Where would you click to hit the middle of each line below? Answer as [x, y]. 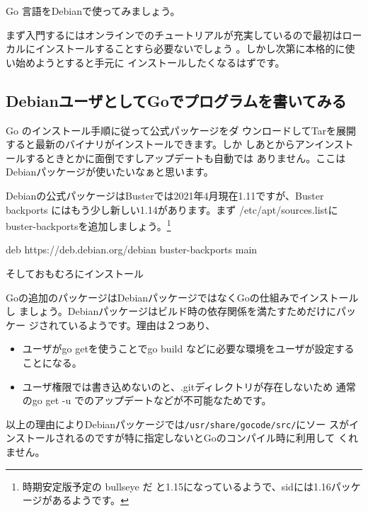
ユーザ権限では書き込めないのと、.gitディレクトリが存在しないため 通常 [189, 386]
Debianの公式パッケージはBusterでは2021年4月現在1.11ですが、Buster [165, 195]
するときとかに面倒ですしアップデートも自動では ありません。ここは [185, 157]
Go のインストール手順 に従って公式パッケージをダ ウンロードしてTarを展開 [181, 130]
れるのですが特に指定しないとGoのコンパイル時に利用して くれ [211, 438]
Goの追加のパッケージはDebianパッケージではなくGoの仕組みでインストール [182, 297]
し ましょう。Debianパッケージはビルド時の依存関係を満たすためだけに [171, 311]
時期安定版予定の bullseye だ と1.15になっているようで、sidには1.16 [177, 486]
